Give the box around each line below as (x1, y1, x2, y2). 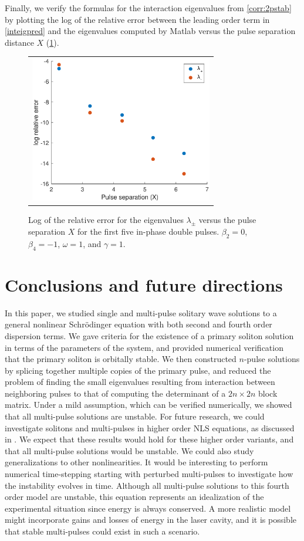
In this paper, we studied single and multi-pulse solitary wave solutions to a (5, 306, 277, 319)
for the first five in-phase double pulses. (77, 225, 219, 238)
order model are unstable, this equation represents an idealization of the (5, 491, 264, 503)
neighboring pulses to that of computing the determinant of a (5, 387, 226, 399)
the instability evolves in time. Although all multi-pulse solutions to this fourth (5, 479, 289, 491)
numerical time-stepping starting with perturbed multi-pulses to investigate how (5, 468, 293, 480)
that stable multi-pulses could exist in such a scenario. (5, 525, 200, 537)
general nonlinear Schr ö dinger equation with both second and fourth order (5, 318, 272, 330)
